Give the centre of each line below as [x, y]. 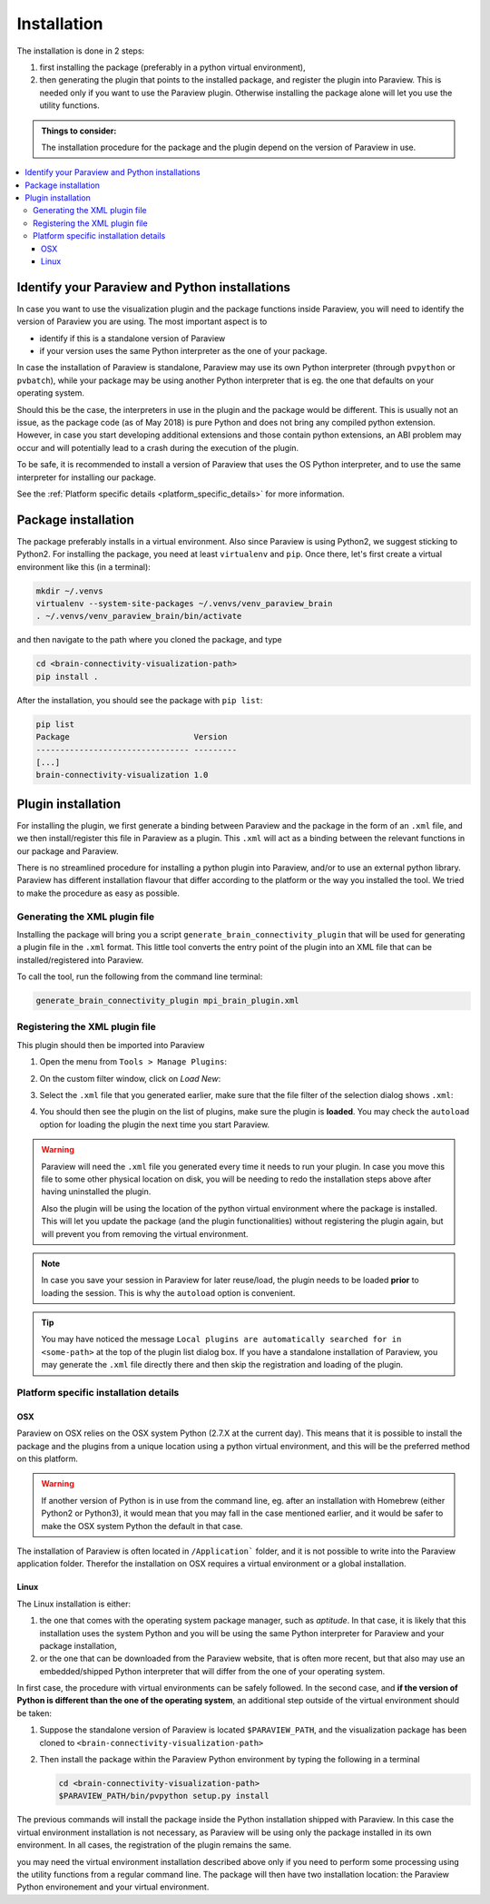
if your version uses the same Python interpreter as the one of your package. [183, 351]
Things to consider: [79, 131]
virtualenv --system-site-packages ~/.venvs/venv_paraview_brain [184, 604]
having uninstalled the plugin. [96, 1192]
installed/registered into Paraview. [80, 960]
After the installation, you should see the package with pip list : [140, 700]
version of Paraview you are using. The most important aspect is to [142, 321]
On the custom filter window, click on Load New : [130, 1078]
